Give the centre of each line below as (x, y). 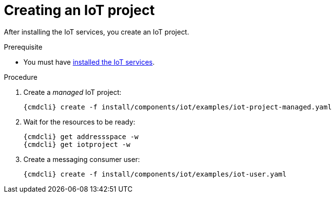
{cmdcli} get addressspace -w (81, 136)
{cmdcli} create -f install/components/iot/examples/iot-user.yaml (155, 174)
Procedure (21, 77)
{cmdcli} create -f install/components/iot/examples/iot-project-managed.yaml (178, 107)
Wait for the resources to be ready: (79, 122)
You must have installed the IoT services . (89, 62)
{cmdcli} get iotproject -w (77, 144)
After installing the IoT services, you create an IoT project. (97, 32)
